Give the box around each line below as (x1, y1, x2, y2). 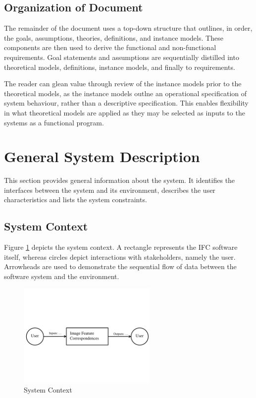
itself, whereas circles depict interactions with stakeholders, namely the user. (4, 251, 236, 262)
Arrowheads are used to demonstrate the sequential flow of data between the (4, 261, 237, 272)
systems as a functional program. (4, 117, 104, 127)
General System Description (4, 146, 200, 167)
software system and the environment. (4, 271, 119, 282)
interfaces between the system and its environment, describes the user (4, 184, 215, 195)
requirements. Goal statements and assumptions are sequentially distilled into (4, 52, 239, 62)
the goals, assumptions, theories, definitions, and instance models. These (4, 32, 223, 43)
